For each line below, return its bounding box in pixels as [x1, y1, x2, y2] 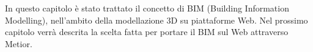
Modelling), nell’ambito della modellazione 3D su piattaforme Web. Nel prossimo [5, 13, 308, 26]
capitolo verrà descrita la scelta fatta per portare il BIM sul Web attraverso [5, 25, 289, 38]
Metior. [5, 37, 32, 50]
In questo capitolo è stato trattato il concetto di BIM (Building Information [5, 2, 289, 14]
